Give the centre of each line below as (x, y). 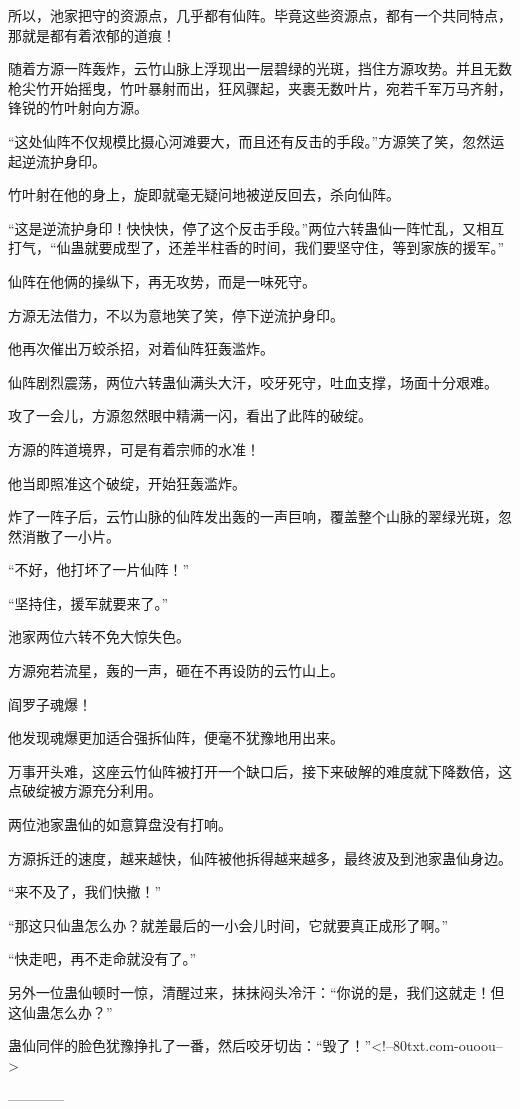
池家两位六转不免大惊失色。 (99, 636)
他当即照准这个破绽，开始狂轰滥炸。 (127, 482)
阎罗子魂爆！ (50, 703)
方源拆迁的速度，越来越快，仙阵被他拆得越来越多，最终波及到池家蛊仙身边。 (260, 857)
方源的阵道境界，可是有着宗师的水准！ (134, 448)
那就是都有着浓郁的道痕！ (92, 34)
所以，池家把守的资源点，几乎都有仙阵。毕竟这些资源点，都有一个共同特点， (260, 15)
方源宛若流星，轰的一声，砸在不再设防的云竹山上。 (176, 670)
